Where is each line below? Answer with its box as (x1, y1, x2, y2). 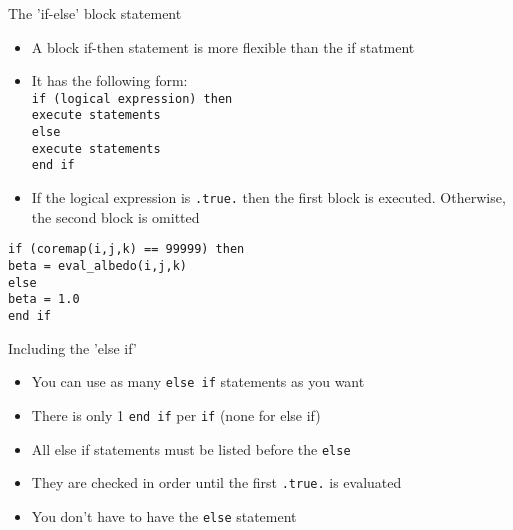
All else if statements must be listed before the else (31, 438, 351, 459)
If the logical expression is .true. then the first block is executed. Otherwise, (31, 187, 506, 208)
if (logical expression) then (31, 91, 233, 106)
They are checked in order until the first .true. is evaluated (31, 472, 402, 493)
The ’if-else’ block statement (8, 3, 182, 23)
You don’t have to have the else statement (31, 505, 297, 526)
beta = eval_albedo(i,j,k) (8, 258, 187, 273)
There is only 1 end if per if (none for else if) (31, 404, 321, 425)
